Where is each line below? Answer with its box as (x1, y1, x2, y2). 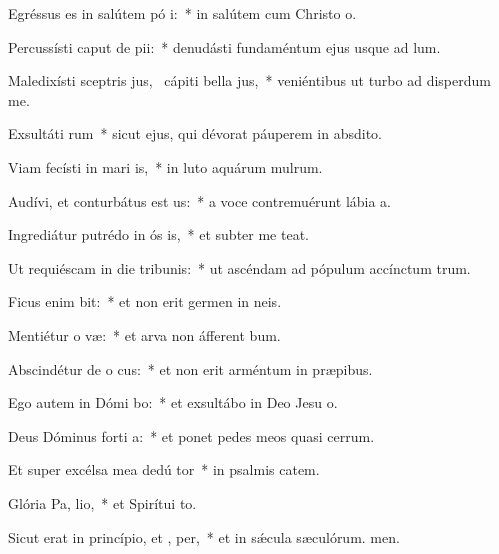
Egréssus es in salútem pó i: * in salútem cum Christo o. (8, 3, 357, 23)
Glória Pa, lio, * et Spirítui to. (8, 492, 197, 513)
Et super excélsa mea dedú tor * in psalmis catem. (8, 459, 320, 480)
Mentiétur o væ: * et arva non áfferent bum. (8, 324, 281, 345)
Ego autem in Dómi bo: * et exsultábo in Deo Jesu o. (8, 392, 338, 413)
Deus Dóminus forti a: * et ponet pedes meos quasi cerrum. (8, 425, 375, 446)
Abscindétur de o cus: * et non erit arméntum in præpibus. (8, 358, 373, 379)
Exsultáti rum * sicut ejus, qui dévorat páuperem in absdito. (8, 123, 382, 144)
